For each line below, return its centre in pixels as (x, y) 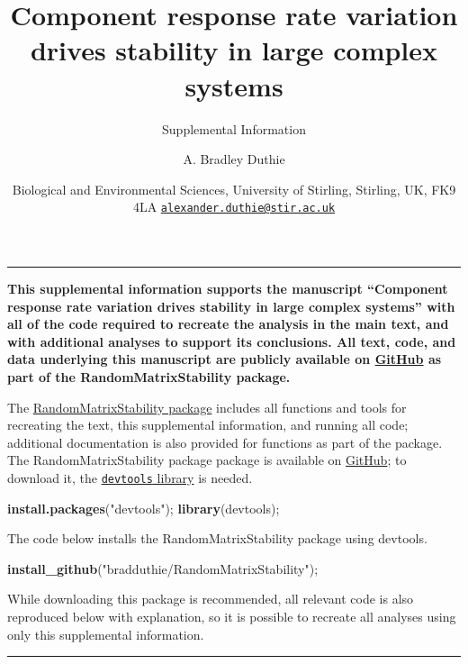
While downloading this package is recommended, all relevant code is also (211, 599)
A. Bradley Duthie (234, 159)
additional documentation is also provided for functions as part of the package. (225, 442)
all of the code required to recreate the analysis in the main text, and (228, 324)
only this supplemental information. (106, 634)
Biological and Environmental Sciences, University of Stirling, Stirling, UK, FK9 (234, 189)
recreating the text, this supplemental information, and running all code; (208, 425)
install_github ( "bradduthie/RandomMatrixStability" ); (163, 568)
